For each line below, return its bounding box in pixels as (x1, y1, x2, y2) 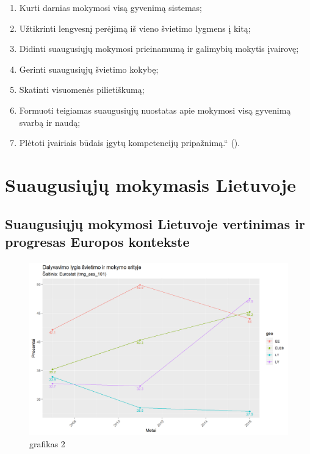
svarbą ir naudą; (19, 115, 81, 128)
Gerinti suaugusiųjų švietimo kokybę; (19, 62, 159, 75)
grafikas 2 (29, 437, 65, 450)
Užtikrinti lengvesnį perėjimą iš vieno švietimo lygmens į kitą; (19, 21, 251, 34)
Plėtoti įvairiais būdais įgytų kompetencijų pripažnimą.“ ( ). (19, 136, 240, 149)
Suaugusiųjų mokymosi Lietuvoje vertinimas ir (5, 214, 305, 233)
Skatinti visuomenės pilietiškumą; (19, 83, 145, 96)
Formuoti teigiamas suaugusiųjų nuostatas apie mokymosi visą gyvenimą (19, 103, 291, 116)
